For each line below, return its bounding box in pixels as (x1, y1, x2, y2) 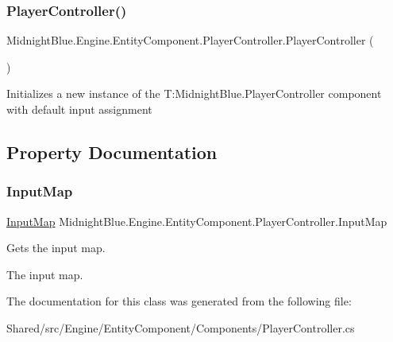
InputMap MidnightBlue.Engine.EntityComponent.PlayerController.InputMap (6, 212, 387, 229)
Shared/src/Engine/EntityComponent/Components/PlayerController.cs (6, 319, 355, 336)
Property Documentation (6, 139, 218, 164)
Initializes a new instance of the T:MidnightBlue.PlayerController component (6, 85, 382, 102)
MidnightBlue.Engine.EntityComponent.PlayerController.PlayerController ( (6, 32, 374, 49)
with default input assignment (6, 101, 152, 117)
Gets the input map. (6, 239, 106, 256)
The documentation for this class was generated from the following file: (6, 293, 352, 309)
